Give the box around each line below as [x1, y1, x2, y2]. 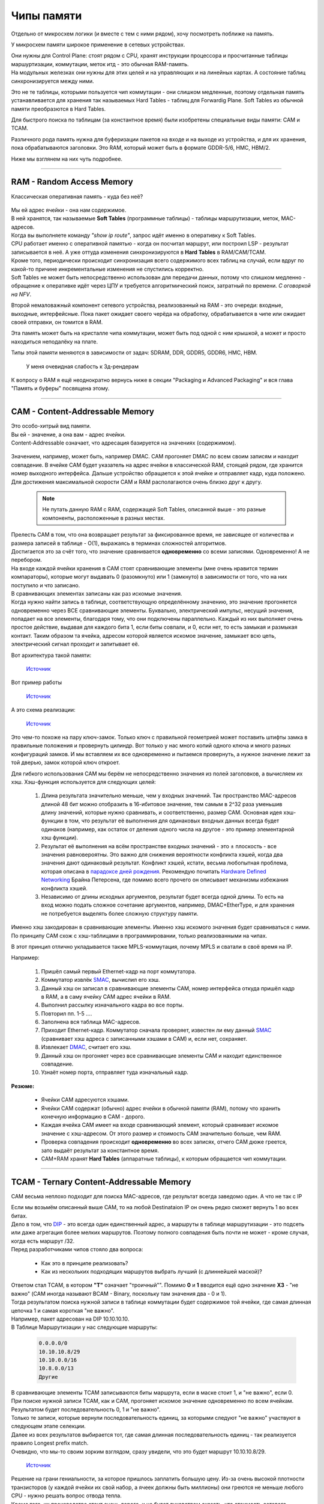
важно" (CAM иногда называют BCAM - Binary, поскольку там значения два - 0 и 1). [11, 1290, 227, 1297]
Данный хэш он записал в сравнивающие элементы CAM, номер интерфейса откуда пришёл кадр [41, 984, 295, 992]
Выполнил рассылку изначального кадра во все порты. [41, 1002, 184, 1009]
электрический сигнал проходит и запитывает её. [11, 641, 140, 648]
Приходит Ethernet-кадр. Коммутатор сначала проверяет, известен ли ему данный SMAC [41, 1026, 272, 1034]
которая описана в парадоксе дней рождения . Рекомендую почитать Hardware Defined [41, 868, 266, 875]
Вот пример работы [11, 679, 62, 686]
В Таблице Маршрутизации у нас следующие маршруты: [11, 1324, 158, 1331]
